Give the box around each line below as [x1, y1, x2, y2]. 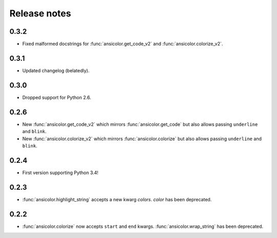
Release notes [9, 8, 71, 19]
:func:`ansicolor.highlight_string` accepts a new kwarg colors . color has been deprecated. [22, 196, 212, 202]
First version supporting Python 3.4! [22, 169, 98, 176]
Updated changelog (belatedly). [22, 67, 90, 74]
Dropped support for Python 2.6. [22, 94, 91, 100]
